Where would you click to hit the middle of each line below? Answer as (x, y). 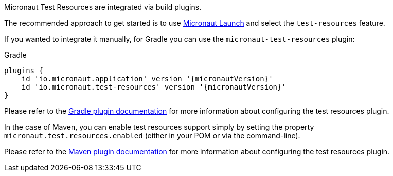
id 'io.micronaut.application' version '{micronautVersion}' (147, 79)
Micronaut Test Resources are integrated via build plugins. (103, 7)
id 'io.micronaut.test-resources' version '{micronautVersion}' (154, 87)
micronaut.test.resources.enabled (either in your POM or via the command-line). (152, 136)
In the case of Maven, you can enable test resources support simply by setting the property (159, 127)
